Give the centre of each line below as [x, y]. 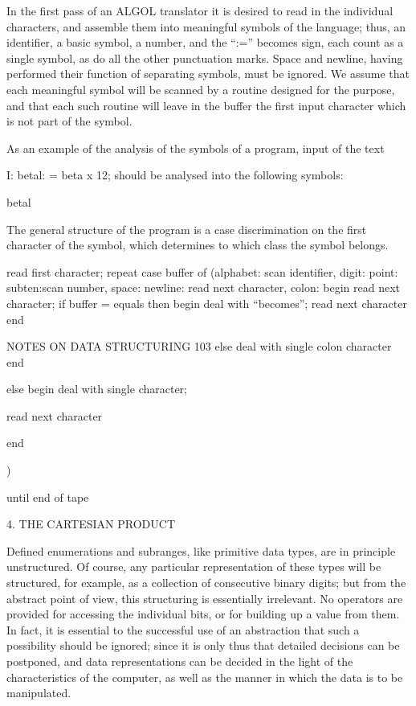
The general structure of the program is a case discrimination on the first [187, 229]
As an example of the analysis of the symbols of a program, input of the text [196, 148]
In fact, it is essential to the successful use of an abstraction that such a [183, 629]
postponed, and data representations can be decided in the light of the [180, 661]
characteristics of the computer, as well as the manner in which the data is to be [205, 677]
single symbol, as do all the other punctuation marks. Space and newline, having [205, 57]
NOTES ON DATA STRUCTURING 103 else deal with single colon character [199, 346]
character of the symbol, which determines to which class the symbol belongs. [198, 245]
